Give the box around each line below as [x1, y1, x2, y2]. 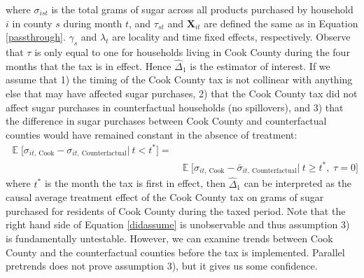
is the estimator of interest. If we [190, 58, 330, 73]
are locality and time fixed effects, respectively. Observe [112, 29, 351, 44]
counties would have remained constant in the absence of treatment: [6, 127, 297, 141]
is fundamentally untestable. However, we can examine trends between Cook [6, 230, 333, 245]
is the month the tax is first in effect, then [44, 176, 225, 190]
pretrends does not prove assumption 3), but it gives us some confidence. [6, 258, 318, 273]
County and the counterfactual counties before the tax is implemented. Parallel [6, 244, 345, 259]
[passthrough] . [6, 29, 66, 44]
